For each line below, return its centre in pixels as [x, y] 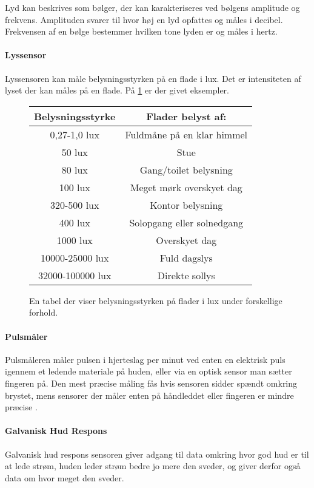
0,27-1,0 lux [75, 134]
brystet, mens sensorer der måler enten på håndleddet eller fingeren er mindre [149, 395]
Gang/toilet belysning [186, 169]
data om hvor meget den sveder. [65, 477]
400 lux [75, 222]
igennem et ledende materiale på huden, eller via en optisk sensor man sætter [149, 371]
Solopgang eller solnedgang [186, 222]
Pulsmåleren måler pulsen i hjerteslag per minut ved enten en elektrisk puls [145, 359]
